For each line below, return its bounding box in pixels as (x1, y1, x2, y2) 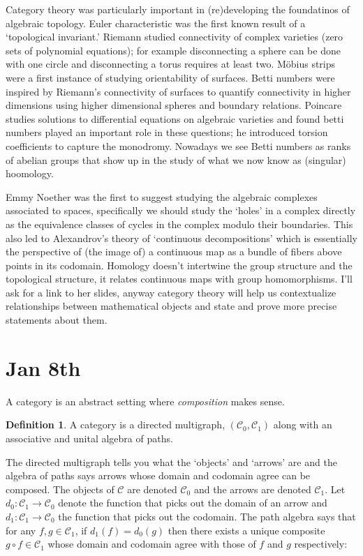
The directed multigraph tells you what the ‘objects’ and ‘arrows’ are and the (6, 454, 337, 469)
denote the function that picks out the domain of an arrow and (58, 495, 327, 510)
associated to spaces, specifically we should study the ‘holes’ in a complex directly (6, 203, 356, 218)
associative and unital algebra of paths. (6, 430, 173, 445)
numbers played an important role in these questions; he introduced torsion (6, 125, 328, 140)
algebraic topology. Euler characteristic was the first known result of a (6, 15, 306, 30)
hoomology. (6, 166, 54, 181)
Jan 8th (6, 353, 81, 382)
